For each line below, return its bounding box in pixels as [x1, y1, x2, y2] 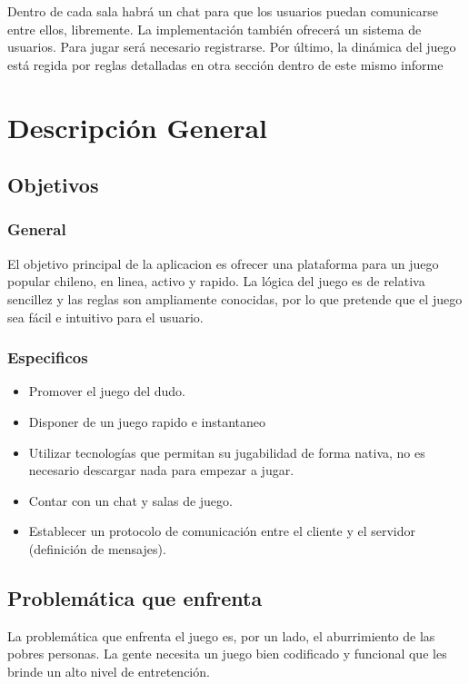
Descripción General [7, 108, 267, 145]
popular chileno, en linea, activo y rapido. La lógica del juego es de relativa [7, 272, 425, 291]
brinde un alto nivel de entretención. [7, 661, 210, 680]
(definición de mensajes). [28, 539, 166, 558]
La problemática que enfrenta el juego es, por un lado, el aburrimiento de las [7, 626, 435, 645]
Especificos [7, 346, 88, 369]
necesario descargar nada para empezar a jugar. [28, 461, 294, 480]
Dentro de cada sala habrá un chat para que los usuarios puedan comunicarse [7, 2, 439, 20]
